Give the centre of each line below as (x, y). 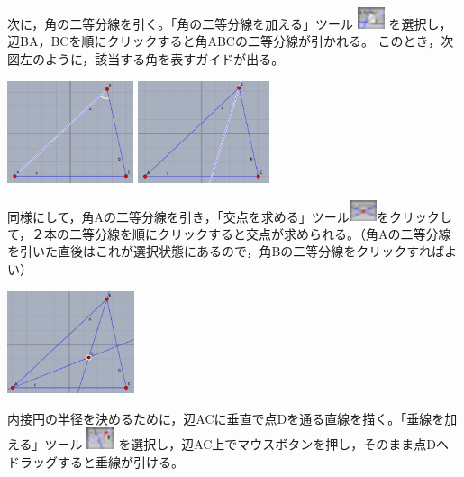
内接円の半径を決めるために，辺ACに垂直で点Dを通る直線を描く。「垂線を (226, 418)
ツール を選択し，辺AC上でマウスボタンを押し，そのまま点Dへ (247, 443)
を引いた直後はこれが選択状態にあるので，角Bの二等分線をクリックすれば (226, 251)
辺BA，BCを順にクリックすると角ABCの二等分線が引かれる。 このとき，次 (231, 41)
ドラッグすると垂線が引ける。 (96, 461)
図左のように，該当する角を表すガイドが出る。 (146, 58)
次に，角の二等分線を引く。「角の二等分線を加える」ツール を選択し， (230, 23)
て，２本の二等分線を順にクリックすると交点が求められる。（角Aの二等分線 (229, 233)
